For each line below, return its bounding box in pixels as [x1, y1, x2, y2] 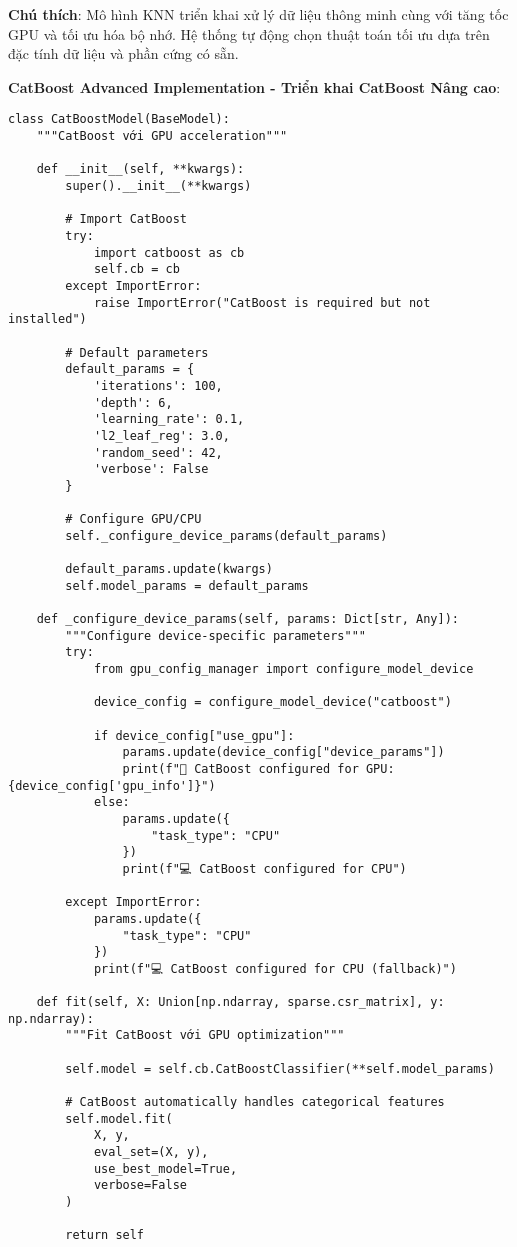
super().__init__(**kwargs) [65, 179, 252, 193]
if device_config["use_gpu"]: [93, 728, 295, 743]
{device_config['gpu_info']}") [8, 778, 216, 793]
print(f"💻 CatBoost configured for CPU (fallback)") [93, 961, 457, 976]
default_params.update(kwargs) [65, 562, 273, 577]
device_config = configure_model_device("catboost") [93, 695, 452, 710]
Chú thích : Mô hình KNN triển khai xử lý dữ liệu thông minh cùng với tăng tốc [8, 4, 509, 24]
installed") [8, 312, 87, 327]
